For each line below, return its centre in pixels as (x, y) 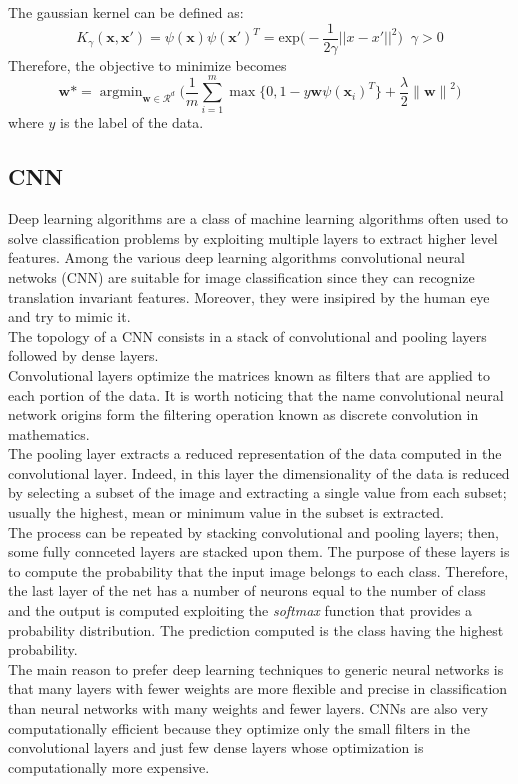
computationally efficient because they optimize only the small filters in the (239, 727)
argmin (121, 92)
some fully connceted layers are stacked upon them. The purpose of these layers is (259, 551)
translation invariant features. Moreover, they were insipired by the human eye (249, 296)
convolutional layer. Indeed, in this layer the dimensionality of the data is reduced (259, 472)
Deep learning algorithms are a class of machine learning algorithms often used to (258, 218)
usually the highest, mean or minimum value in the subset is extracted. (226, 512)
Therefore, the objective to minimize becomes (147, 64)
